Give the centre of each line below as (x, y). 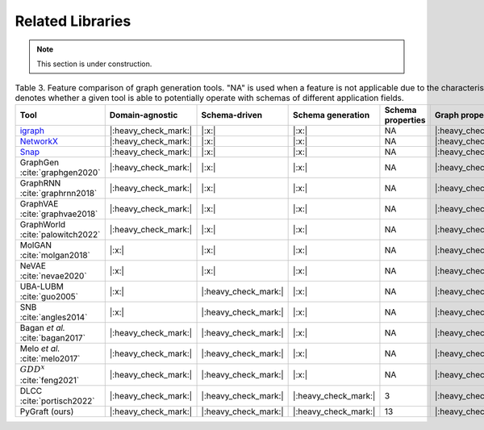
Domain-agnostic (144, 115)
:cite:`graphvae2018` (59, 214)
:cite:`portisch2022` (57, 401)
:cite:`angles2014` (54, 317)
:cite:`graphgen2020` (60, 172)
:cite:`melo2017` (50, 358)
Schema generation (332, 115)
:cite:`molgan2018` (55, 255)
